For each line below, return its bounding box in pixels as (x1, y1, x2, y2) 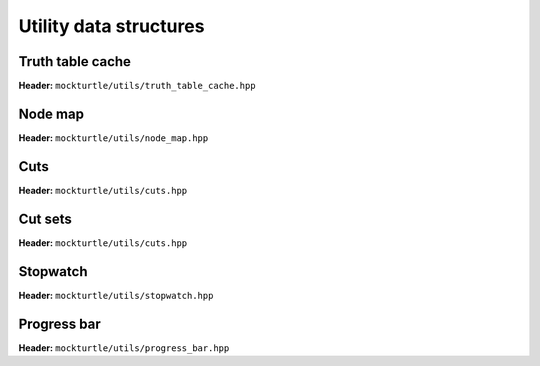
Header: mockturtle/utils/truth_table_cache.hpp (18, 80, 256, 92)
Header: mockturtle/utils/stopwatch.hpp (18, 289, 214, 301)
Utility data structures (18, 15, 205, 37)
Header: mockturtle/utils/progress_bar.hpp (18, 341, 230, 354)
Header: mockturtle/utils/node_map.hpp (18, 131, 209, 144)
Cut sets (18, 210, 72, 227)
